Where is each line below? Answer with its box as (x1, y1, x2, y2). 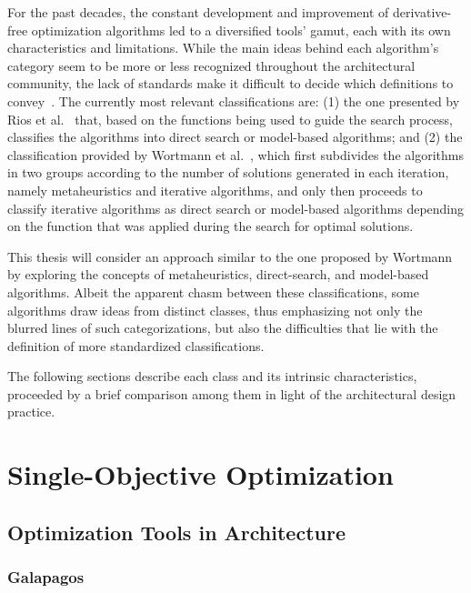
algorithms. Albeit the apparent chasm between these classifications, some (7, 282, 419, 301)
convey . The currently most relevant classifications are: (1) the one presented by (7, 91, 460, 110)
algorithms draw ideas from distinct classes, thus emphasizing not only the (7, 300, 423, 319)
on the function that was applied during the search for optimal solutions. (7, 216, 414, 236)
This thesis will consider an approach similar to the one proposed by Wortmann (7, 246, 453, 266)
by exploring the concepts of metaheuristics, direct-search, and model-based (7, 265, 429, 284)
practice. (7, 402, 55, 421)
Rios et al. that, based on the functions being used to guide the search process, (7, 109, 454, 128)
